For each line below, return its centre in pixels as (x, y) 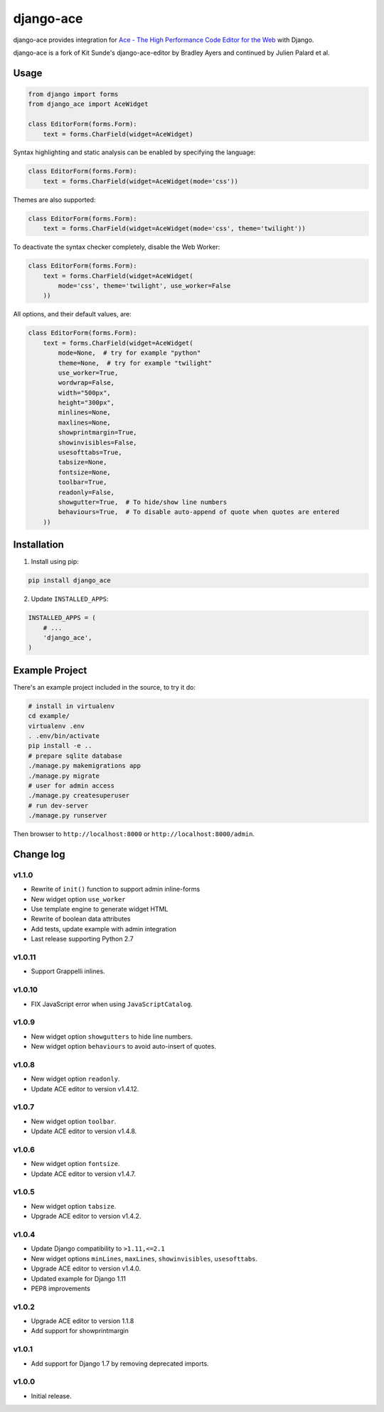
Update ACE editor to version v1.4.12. (85, 1089)
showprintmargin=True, (98, 433)
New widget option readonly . (75, 1079)
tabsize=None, (82, 462)
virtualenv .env (57, 726)
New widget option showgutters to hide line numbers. (112, 1036)
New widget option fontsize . (75, 1164)
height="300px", (86, 403)
